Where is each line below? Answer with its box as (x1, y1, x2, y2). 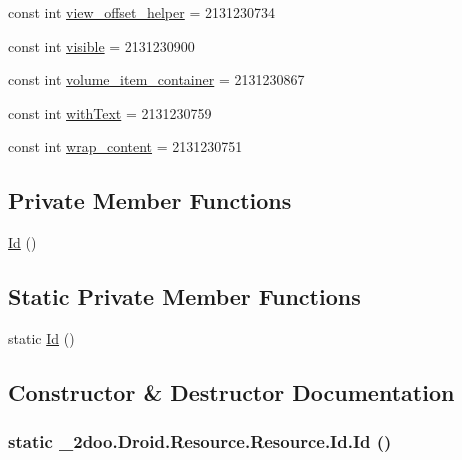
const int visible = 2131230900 (8, 35, 195, 56)
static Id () (8, 327, 75, 348)
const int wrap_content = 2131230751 (8, 136, 243, 157)
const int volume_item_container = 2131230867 (8, 69, 305, 90)
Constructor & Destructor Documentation (8, 376, 455, 407)
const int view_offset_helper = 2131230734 (8, 2, 275, 22)
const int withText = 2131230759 (8, 102, 212, 123)
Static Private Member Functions (8, 281, 361, 312)
